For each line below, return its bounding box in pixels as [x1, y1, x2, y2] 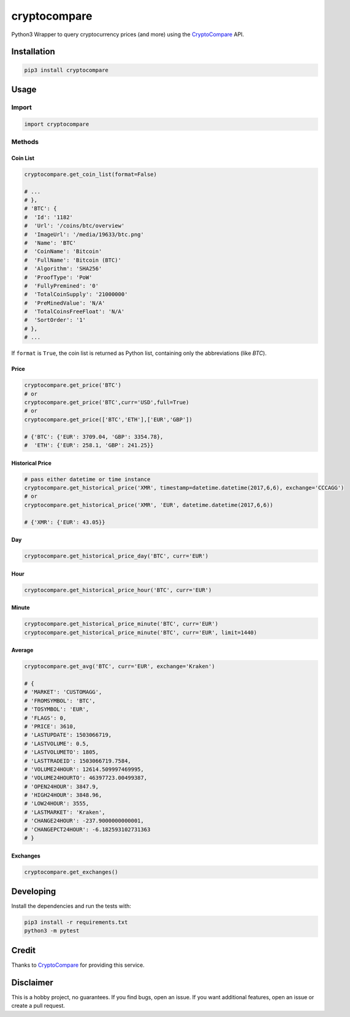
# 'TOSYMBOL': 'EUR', [24, 706, 89, 713]
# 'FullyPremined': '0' [24, 282, 99, 289]
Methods [11, 138, 39, 147]
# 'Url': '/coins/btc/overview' [24, 223, 125, 229]
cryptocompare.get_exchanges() [24, 868, 119, 875]
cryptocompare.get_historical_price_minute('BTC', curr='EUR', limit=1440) [24, 629, 257, 636]
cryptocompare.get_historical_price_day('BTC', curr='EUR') [24, 552, 209, 560]
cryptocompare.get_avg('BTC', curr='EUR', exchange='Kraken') [24, 663, 215, 670]
